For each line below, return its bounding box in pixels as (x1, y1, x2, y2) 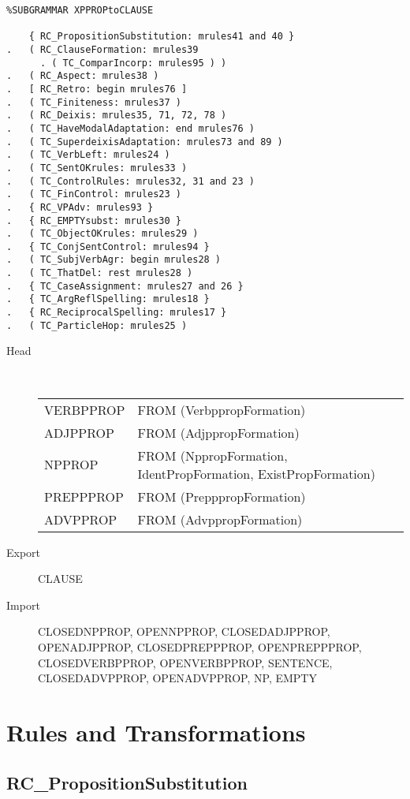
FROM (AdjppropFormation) (137, 423, 300, 442)
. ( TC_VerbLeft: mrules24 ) (6, 149, 170, 161)
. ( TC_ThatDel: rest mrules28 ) (6, 267, 193, 279)
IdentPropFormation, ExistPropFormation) (137, 464, 375, 483)
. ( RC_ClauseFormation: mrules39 (6, 43, 199, 55)
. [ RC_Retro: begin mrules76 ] (6, 83, 188, 95)
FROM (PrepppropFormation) (137, 487, 306, 506)
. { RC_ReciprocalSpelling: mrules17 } (6, 307, 227, 319)
